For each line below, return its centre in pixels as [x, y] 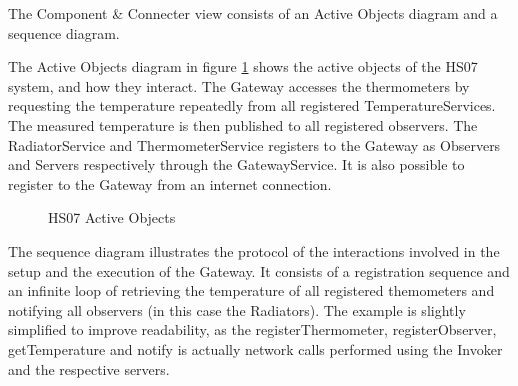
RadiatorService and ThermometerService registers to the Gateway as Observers [254, 144]
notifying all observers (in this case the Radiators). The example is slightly [237, 309]
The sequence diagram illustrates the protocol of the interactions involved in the [254, 250]
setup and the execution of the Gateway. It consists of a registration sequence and [259, 270]
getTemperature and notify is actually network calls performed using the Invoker [255, 348]
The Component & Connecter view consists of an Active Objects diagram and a [253, 13]
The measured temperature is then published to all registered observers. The [243, 124]
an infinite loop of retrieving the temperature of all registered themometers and [251, 290]
